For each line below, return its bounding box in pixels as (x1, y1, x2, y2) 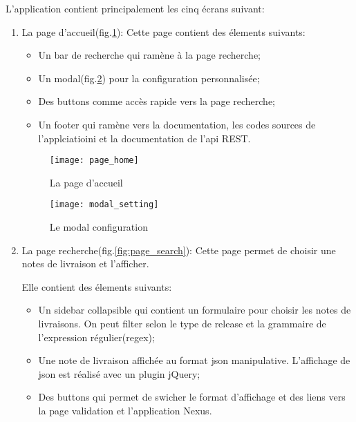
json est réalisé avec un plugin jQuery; (38, 366, 200, 381)
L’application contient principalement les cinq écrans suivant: (6, 1, 265, 15)
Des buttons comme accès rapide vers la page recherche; (38, 94, 276, 108)
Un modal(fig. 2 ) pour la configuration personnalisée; (38, 70, 260, 85)
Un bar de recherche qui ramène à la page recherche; (38, 48, 261, 62)
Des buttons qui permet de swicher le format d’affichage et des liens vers (38, 390, 346, 404)
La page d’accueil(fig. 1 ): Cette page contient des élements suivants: (21, 24, 306, 39)
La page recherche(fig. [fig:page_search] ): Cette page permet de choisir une (21, 242, 336, 257)
